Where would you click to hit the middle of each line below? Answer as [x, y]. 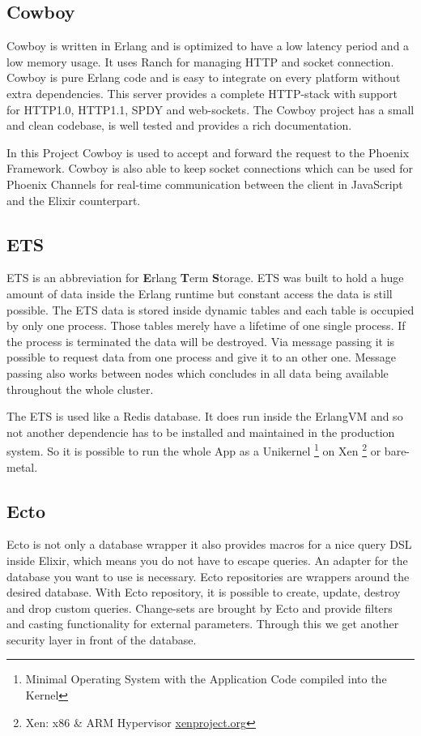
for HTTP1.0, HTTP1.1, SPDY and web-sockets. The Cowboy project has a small [210, 109]
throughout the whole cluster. [80, 389]
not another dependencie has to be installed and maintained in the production [201, 432]
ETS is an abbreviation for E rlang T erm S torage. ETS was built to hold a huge [205, 278]
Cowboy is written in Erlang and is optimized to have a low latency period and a [208, 46]
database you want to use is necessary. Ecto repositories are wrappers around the [208, 576]
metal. [22, 466]
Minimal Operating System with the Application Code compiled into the [206, 679]
